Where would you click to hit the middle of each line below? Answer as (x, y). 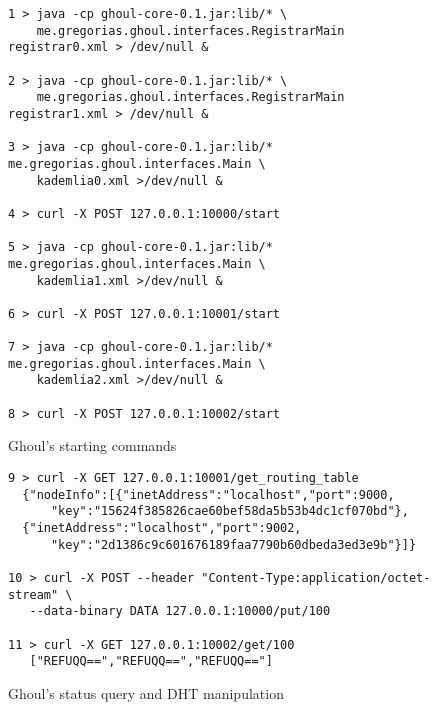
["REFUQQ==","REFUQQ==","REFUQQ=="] (151, 661)
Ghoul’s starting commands (92, 445)
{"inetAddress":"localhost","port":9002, (162, 527)
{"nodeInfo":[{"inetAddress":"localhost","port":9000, (208, 494)
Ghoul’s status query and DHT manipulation (146, 692)
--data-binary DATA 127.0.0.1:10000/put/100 (180, 611)
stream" (33, 594)
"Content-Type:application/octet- (316, 577)
